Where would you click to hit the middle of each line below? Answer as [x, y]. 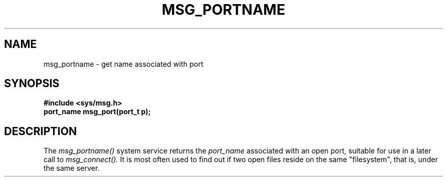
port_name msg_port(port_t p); [97, 112]
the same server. [72, 168]
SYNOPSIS [32, 84]
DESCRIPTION [41, 131]
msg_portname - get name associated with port [123, 64]
